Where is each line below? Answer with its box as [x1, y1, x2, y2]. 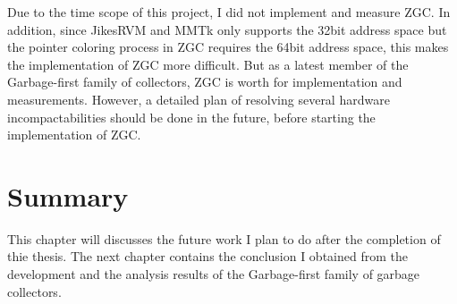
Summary [7, 177, 129, 214]
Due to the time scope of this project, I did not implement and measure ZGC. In [7, 3, 451, 21]
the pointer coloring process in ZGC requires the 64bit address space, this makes [7, 38, 449, 56]
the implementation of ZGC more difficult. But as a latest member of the [7, 55, 409, 73]
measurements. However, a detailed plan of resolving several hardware [7, 89, 390, 108]
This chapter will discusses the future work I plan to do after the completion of [7, 229, 441, 248]
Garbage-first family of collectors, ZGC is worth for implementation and [7, 72, 402, 91]
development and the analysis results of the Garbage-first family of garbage [7, 265, 420, 283]
